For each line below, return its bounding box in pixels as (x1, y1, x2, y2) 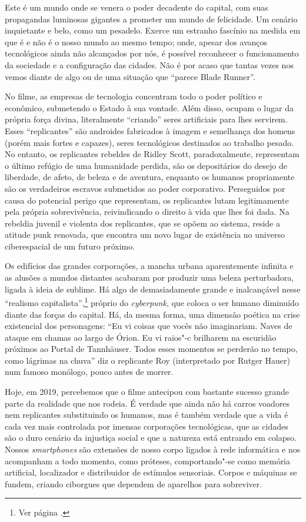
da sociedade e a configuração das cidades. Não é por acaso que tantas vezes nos (5, 58, 294, 71)
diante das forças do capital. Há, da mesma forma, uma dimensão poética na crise (5, 308, 300, 320)
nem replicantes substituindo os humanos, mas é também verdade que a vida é (5, 408, 288, 421)
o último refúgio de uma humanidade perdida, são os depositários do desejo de (5, 159, 288, 171)
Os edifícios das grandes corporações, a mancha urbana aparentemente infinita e (5, 260, 294, 272)
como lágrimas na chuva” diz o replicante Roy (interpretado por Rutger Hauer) (5, 354, 290, 366)
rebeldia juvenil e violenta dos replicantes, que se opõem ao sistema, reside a (5, 217, 280, 229)
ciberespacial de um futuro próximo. (5, 240, 135, 252)
